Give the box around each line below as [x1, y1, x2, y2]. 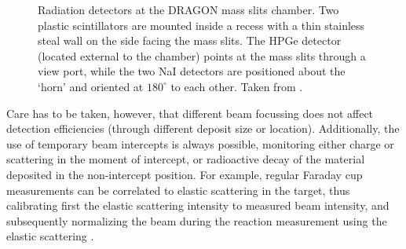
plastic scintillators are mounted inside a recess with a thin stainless [38, 16, 365, 33]
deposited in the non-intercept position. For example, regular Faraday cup [6, 166, 363, 182]
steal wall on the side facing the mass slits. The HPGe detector [38, 32, 342, 49]
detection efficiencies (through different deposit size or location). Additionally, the [6, 120, 400, 137]
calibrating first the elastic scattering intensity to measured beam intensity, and [6, 197, 390, 214]
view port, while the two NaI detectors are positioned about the [38, 63, 346, 79]
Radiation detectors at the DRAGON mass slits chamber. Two [38, 2, 339, 17]
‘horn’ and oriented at [38, 78, 144, 94]
